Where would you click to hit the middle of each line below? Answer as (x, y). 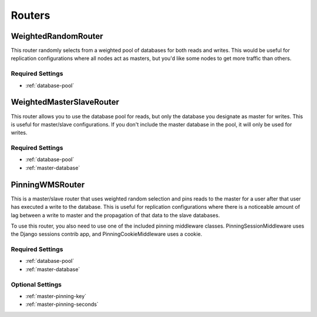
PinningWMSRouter (48, 184)
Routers (31, 15)
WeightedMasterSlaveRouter (65, 102)
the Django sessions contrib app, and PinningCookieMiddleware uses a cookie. (107, 234)
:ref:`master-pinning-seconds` (62, 304)
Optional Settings (36, 284)
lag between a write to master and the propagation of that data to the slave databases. (115, 215)
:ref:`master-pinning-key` (56, 296)
